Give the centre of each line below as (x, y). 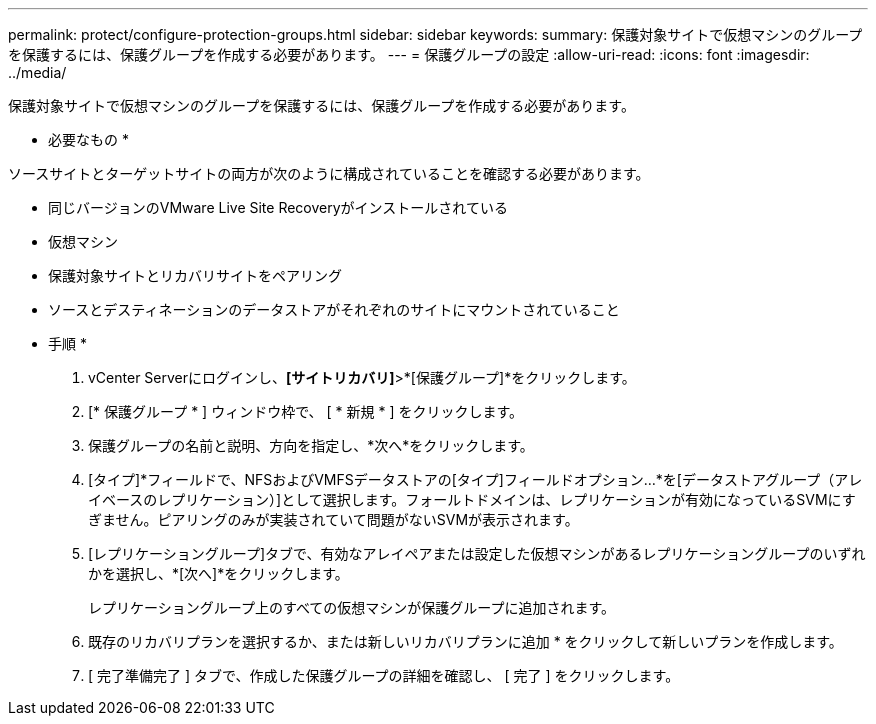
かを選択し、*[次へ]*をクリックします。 (218, 573)
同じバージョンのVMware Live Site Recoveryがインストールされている (278, 207)
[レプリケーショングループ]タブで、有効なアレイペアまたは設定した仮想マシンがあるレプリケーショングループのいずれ (477, 553)
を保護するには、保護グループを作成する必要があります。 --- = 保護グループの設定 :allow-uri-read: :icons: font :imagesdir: (409, 54)
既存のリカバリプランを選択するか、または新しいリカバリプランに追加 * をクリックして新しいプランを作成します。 (465, 641)
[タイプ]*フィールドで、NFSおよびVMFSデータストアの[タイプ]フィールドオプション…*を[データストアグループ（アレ (475, 479)
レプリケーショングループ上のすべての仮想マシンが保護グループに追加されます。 (352, 607)
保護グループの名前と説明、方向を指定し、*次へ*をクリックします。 (311, 445)
